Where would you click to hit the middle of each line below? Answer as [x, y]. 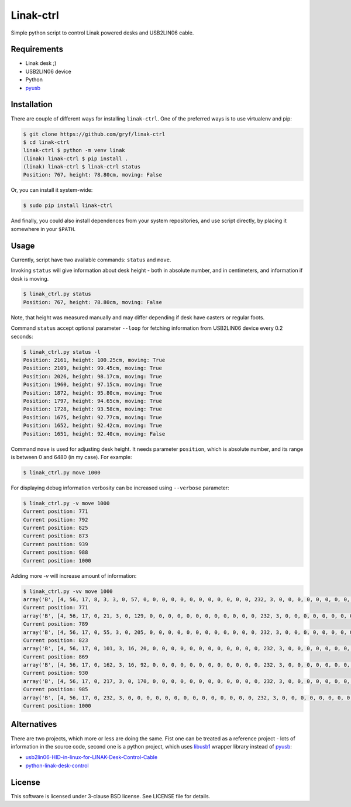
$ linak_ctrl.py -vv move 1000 [68, 591]
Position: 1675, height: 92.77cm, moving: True [92, 417]
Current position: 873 [56, 536]
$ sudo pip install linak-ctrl [68, 206]
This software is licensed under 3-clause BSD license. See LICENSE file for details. [111, 796]
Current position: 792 [56, 520]
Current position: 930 [56, 673]
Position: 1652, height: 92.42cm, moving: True [92, 426]
